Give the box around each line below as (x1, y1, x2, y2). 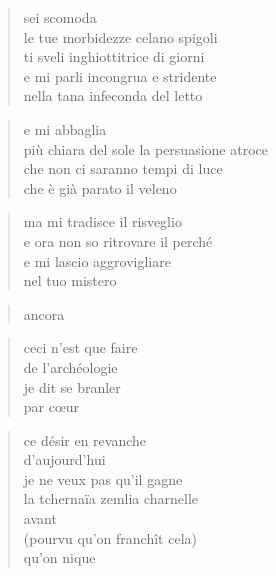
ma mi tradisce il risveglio (23, 211, 182, 232)
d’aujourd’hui (23, 449, 106, 470)
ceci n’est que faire (23, 337, 138, 358)
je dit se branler (23, 376, 121, 397)
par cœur (23, 396, 80, 417)
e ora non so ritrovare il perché (23, 230, 213, 251)
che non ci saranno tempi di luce (23, 158, 223, 179)
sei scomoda (23, 7, 97, 27)
